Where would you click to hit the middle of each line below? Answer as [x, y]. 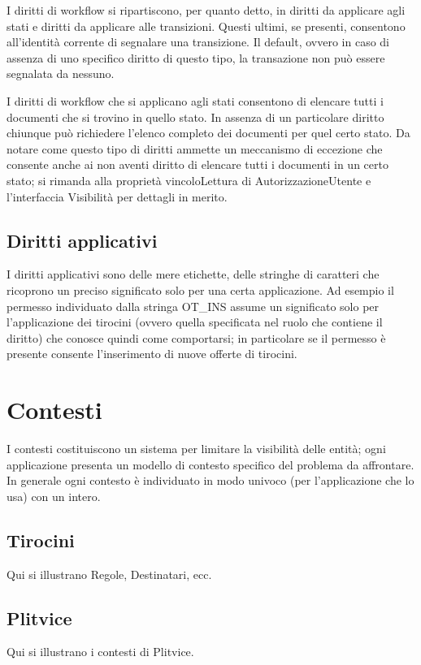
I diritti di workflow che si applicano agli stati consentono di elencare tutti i [195, 100]
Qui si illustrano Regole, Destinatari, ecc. [109, 574]
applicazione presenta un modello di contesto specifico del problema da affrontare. [210, 464]
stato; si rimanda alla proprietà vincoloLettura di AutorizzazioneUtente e [189, 180]
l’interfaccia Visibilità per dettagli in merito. [117, 196]
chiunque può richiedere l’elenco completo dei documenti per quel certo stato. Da [208, 133]
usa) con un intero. [54, 496]
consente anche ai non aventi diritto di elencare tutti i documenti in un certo [197, 164]
